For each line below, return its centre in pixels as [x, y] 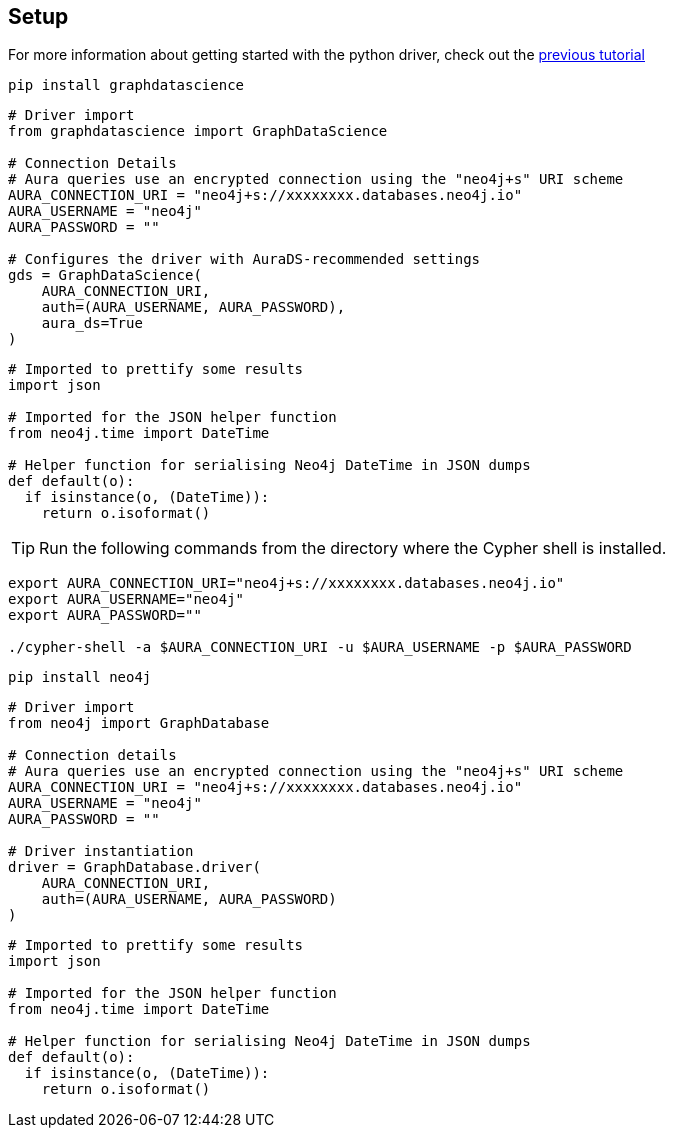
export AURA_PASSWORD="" [105, 615]
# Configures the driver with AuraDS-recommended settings [244, 259]
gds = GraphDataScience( [105, 275]
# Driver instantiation [101, 851]
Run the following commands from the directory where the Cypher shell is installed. [353, 548]
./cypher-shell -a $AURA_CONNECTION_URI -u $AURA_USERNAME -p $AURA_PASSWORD [320, 647]
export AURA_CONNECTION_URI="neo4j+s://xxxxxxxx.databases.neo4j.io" [286, 583]
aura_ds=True [92, 323]
